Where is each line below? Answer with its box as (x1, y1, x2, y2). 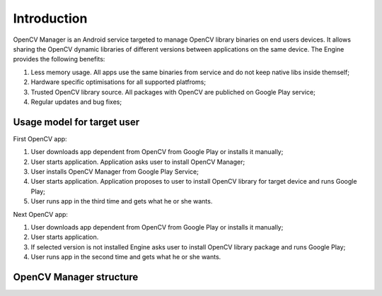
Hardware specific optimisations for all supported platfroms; (30, 78, 207, 86)
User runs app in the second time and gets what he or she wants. (30, 253, 221, 261)
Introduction (13, 11, 88, 26)
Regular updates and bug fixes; (30, 97, 122, 106)
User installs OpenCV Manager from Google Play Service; (30, 167, 199, 176)
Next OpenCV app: (13, 210, 69, 218)
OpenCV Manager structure (13, 271, 139, 283)
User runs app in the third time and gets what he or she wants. (30, 197, 213, 206)
